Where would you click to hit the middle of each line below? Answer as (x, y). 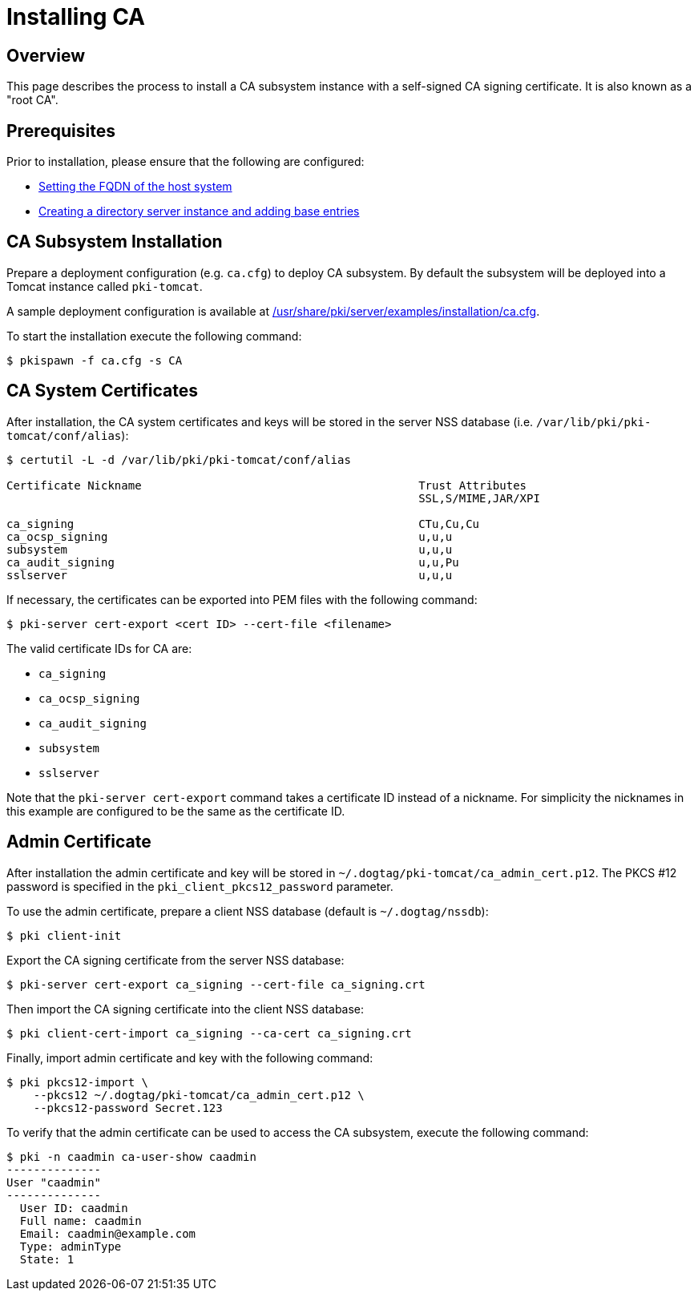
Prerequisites (61, 131)
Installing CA (76, 17)
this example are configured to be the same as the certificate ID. (176, 811)
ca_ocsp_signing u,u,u (230, 536)
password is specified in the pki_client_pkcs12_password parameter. (200, 886)
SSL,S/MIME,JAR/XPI (479, 498)
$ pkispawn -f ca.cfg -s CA (95, 360)
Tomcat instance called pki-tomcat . (105, 286)
